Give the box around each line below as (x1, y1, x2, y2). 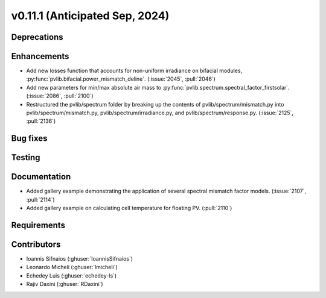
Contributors (11, 239, 61, 249)
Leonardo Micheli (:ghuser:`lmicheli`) (26, 264, 118, 271)
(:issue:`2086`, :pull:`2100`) (26, 92, 94, 99)
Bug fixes (11, 133, 48, 144)
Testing (11, 152, 40, 163)
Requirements (11, 220, 66, 230)
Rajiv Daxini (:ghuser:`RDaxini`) (26, 281, 103, 288)
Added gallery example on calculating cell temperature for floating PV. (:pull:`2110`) (26, 205, 232, 212)
